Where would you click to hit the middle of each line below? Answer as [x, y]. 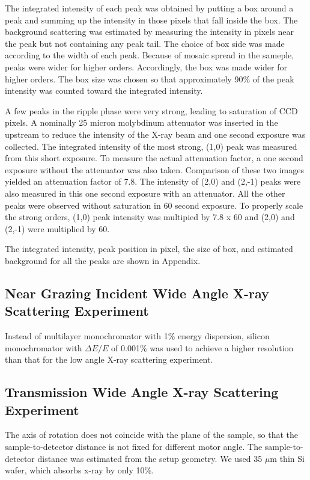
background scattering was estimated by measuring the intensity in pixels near [149, 32]
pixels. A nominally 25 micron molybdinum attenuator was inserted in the [141, 122]
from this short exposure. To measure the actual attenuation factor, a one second [154, 158]
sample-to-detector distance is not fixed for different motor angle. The [134, 447]
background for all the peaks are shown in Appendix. [103, 260]
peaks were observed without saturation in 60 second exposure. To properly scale [154, 205]
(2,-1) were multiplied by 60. [57, 228]
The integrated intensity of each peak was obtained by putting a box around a [149, 8]
